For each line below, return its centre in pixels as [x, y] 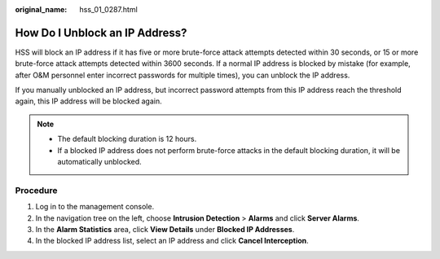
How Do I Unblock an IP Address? [101, 33]
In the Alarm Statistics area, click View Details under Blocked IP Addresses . [165, 229]
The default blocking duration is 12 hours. [127, 139]
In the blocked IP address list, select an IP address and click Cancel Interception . [172, 241]
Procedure [36, 190]
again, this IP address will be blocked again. [88, 101]
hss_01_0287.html [108, 9]
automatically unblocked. [99, 162]
